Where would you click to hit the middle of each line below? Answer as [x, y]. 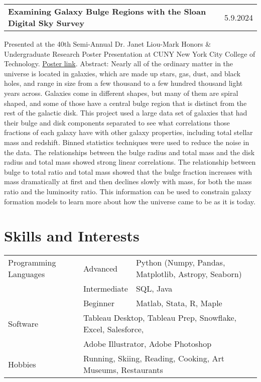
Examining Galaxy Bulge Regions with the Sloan [107, 11]
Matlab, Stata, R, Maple [179, 303]
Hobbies [22, 364]
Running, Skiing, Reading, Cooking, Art [154, 358]
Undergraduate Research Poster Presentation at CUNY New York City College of [130, 53]
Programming [32, 263]
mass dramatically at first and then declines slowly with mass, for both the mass [128, 181]
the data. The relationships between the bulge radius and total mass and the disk [129, 152]
